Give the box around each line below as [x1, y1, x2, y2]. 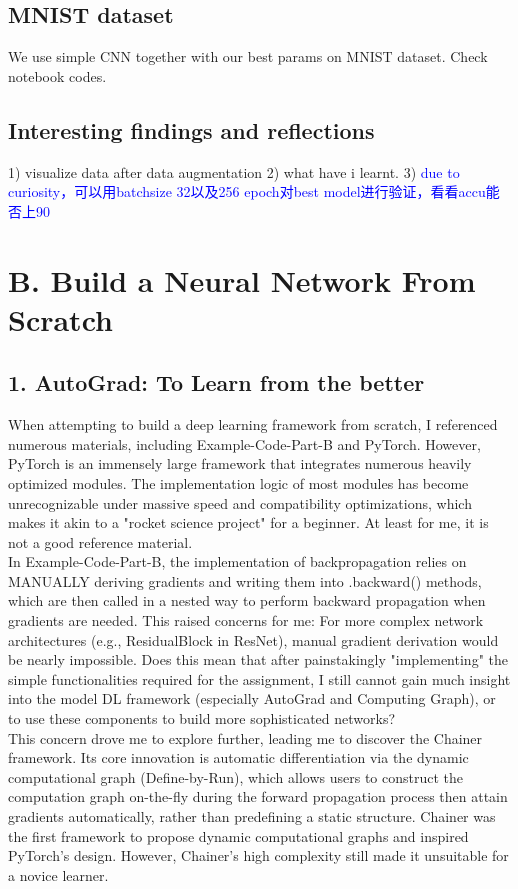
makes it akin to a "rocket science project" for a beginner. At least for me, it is [8, 512, 489, 533]
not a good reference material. [8, 531, 193, 552]
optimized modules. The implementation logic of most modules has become [8, 472, 469, 493]
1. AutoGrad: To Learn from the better [8, 367, 425, 398]
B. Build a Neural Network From [8, 259, 476, 300]
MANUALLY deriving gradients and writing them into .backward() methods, [8, 570, 482, 591]
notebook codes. [8, 65, 107, 86]
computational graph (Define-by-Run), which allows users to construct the [8, 766, 464, 787]
